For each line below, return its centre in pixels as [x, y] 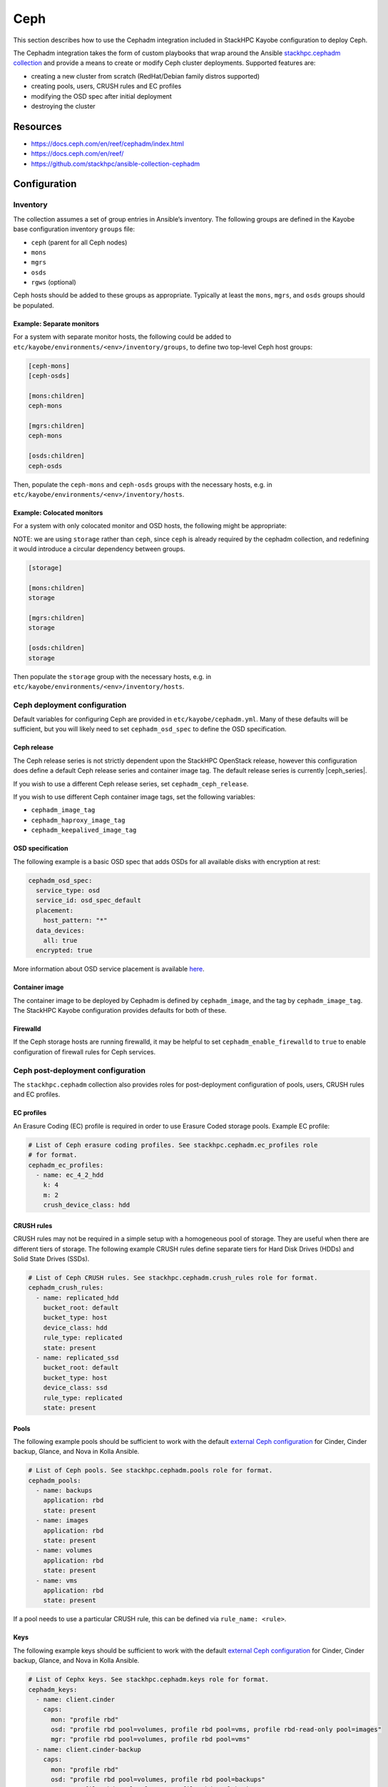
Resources [37, 126]
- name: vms [57, 1580]
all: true [60, 940]
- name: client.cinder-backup [89, 1749]
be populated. [34, 305]
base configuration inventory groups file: [74, 229]
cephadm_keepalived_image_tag [84, 830]
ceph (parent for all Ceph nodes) [79, 242]
